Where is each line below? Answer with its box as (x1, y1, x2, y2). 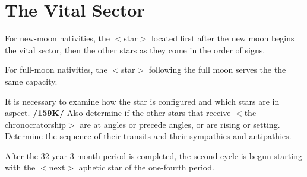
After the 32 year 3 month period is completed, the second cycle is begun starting (5, 149, 302, 162)
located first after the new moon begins (151, 32, 295, 44)
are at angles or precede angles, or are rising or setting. (80, 118, 280, 130)
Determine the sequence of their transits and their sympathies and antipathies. (5, 130, 292, 142)
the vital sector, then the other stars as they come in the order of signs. (5, 43, 265, 56)
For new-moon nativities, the (5, 32, 110, 44)
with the (5, 161, 36, 173)
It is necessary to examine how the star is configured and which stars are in (5, 95, 280, 107)
